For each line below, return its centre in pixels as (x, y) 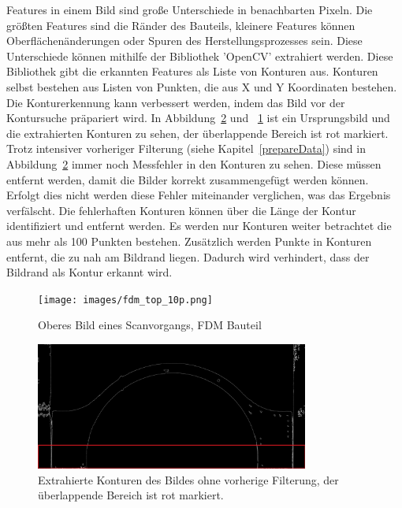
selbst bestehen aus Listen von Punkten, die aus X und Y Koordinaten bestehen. (202, 86)
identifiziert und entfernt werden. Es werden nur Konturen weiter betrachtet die (199, 226)
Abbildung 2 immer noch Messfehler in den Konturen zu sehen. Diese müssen (194, 163)
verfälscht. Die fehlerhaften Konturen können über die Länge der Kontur (181, 210)
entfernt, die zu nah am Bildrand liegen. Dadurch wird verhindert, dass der (188, 256)
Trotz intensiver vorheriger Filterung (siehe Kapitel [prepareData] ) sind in (186, 148)
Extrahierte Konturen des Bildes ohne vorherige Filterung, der (188, 479)
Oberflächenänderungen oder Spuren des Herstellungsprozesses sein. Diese (184, 41)
